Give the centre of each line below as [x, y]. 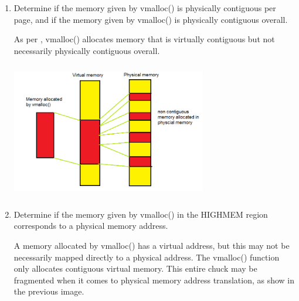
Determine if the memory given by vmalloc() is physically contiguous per [145, 8]
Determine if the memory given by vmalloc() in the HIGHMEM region [141, 214]
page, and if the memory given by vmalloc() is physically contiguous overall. [151, 19]
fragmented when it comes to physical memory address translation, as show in [154, 280]
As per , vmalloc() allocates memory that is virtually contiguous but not [144, 39]
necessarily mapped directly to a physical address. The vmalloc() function [147, 257]
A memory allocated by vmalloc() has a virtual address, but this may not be [152, 245]
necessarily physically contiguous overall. [87, 50]
